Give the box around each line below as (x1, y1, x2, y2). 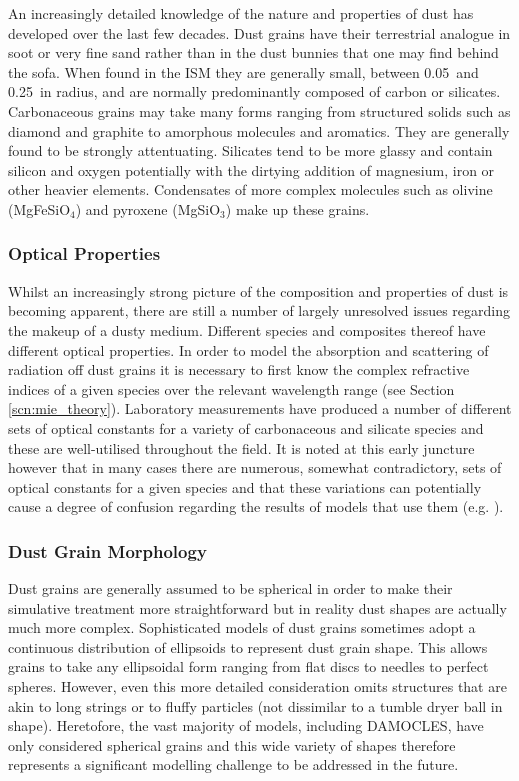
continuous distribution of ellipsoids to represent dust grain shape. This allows (8, 636, 488, 657)
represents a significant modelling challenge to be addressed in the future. (8, 754, 459, 775)
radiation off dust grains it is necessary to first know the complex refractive (8, 359, 470, 380)
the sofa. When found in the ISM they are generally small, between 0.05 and (8, 61, 479, 82)
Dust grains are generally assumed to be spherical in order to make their (8, 578, 453, 599)
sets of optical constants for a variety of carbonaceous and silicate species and (8, 417, 484, 438)
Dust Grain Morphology (8, 538, 207, 563)
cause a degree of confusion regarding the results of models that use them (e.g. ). (8, 496, 504, 517)
